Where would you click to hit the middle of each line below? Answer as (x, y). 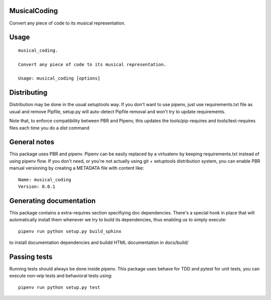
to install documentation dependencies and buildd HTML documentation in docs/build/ (99, 242)
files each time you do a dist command (49, 128)
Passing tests (31, 257)
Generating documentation (52, 201)
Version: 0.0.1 (37, 187)
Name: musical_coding (45, 180)
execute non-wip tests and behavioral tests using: (61, 276)
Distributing (28, 93)
